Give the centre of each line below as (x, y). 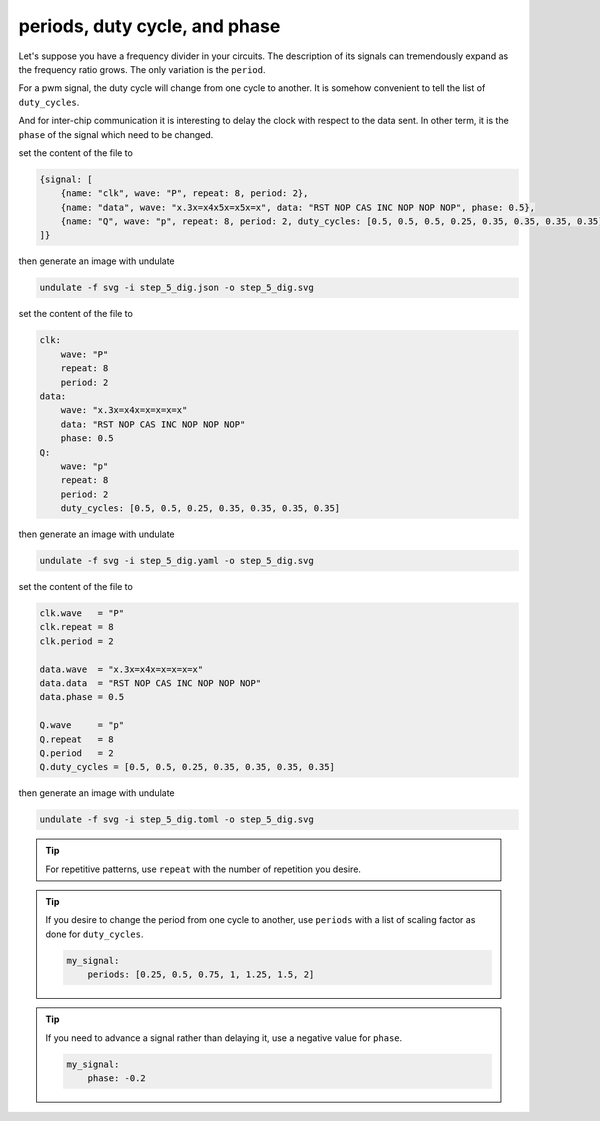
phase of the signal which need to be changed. (116, 134)
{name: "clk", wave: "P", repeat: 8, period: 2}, (184, 193)
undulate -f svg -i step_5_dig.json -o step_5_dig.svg (176, 288)
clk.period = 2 (76, 641)
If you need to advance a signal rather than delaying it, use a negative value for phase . (224, 1037)
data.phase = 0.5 (82, 697)
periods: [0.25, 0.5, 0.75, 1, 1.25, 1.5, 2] (201, 974)
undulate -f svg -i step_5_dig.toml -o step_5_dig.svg (176, 819)
